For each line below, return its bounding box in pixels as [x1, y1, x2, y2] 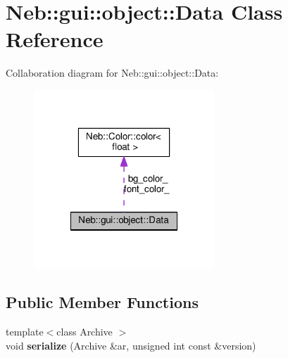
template [6, 324, 44, 339]
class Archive [56, 324, 113, 339]
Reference [6, 25, 104, 53]
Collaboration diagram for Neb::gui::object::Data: [6, 65, 219, 80]
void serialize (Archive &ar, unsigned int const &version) [6, 338, 256, 352]
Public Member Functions [6, 291, 199, 313]
